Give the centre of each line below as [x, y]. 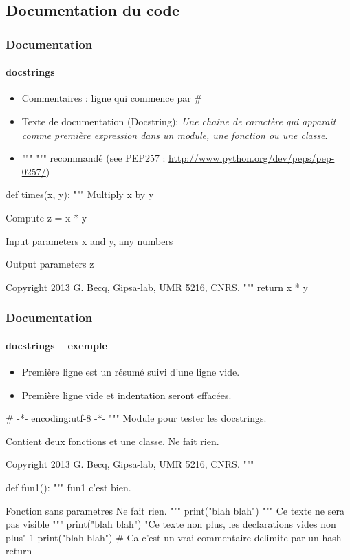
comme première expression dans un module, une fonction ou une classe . [175, 134]
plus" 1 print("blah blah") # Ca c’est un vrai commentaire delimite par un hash [174, 537]
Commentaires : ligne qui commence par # [112, 98]
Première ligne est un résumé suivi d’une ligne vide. [131, 371]
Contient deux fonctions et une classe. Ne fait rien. [112, 441]
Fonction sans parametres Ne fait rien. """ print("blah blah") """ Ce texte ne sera [175, 510]
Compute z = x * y [46, 217]
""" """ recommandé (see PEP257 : [94, 158]
